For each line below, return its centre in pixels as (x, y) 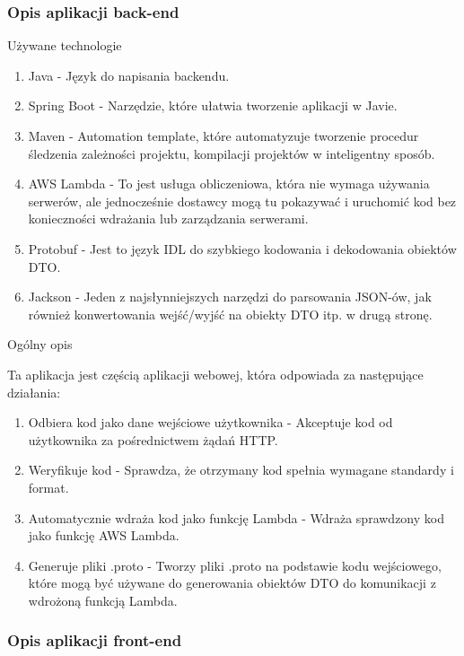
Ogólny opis (40, 344)
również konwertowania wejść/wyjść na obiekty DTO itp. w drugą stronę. (230, 314)
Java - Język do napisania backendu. (129, 75)
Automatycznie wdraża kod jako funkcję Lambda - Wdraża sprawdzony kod (236, 517)
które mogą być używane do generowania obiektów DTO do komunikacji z (232, 583)
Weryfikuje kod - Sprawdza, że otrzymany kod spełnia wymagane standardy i (241, 470)
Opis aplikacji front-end (95, 640)
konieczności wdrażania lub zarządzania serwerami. (168, 219)
